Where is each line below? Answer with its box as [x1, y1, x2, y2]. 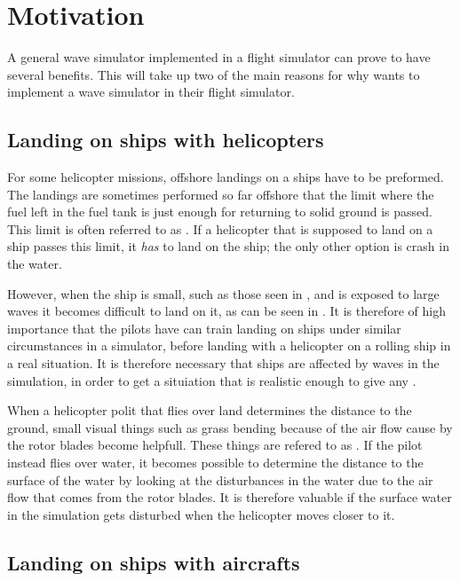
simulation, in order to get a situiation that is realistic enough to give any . [7, 371, 416, 389]
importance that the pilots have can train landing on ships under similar [7, 318, 401, 337]
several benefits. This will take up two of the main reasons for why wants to [7, 65, 420, 83]
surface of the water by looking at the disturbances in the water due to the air [7, 470, 433, 489]
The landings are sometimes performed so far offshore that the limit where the [7, 185, 434, 203]
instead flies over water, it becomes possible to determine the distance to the [7, 453, 424, 472]
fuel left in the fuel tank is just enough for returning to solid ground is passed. [7, 202, 433, 221]
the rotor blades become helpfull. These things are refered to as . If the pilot [7, 436, 423, 454]
